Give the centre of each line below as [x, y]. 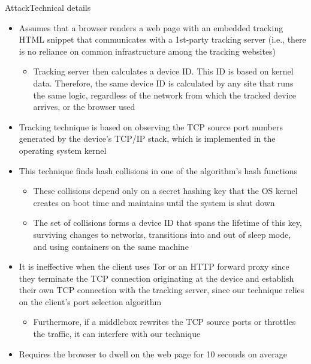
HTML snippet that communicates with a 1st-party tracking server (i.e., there [162, 39]
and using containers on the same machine [111, 246]
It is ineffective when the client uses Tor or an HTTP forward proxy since [154, 266]
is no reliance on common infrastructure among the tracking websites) [147, 51]
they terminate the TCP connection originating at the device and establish [156, 278]
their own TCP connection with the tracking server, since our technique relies [161, 290]
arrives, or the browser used [84, 107]
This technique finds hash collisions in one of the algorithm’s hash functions [158, 170]
